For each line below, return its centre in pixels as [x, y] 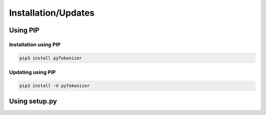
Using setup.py [33, 101]
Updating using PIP [33, 72]
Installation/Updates [52, 13]
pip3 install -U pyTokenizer [55, 86]
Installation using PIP [35, 44]
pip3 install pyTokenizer [51, 58]
